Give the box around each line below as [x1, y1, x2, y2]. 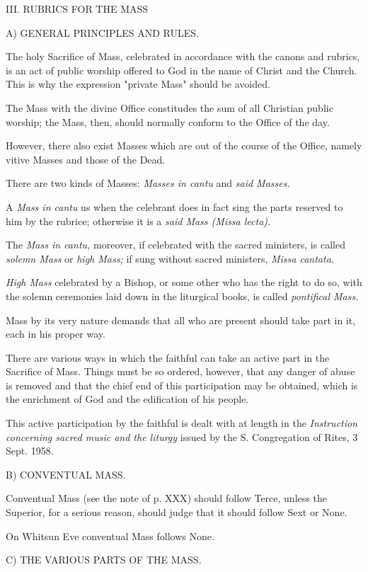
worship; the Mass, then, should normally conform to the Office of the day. [6, 114, 330, 129]
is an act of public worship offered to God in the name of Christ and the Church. [6, 62, 357, 77]
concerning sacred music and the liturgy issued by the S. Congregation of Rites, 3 [6, 429, 358, 444]
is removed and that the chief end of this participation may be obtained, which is [6, 377, 358, 392]
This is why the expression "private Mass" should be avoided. [6, 76, 270, 91]
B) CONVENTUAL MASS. [6, 467, 126, 481]
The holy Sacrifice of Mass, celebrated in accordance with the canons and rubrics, [6, 49, 360, 64]
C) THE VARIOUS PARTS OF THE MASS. [6, 552, 202, 567]
